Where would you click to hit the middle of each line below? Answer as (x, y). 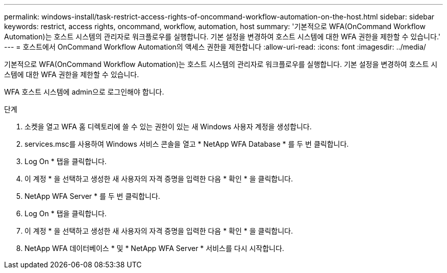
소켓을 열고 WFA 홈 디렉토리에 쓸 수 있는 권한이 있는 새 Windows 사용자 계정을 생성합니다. (168, 127)
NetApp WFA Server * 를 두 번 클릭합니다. (92, 196)
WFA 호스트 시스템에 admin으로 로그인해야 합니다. (84, 92)
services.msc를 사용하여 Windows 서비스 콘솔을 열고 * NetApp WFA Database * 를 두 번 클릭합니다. (187, 144)
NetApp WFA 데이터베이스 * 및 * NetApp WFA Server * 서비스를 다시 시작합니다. (154, 248)
